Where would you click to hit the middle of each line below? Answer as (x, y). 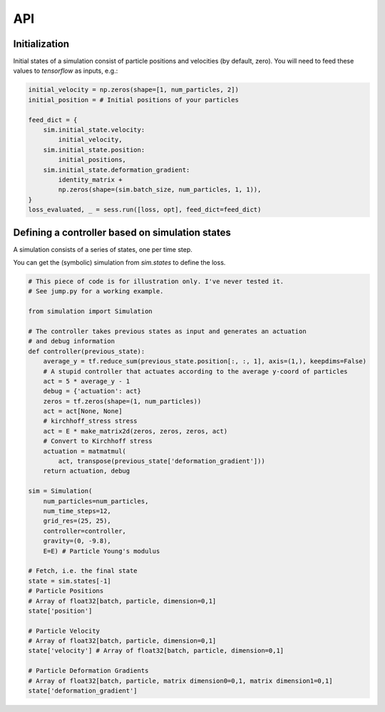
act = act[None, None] (83, 411)
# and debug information (72, 341)
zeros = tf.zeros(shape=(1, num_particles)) (122, 401)
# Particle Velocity (64, 631)
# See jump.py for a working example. (96, 291)
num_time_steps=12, (77, 511)
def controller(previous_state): (87, 351)
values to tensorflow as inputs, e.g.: (66, 71)
